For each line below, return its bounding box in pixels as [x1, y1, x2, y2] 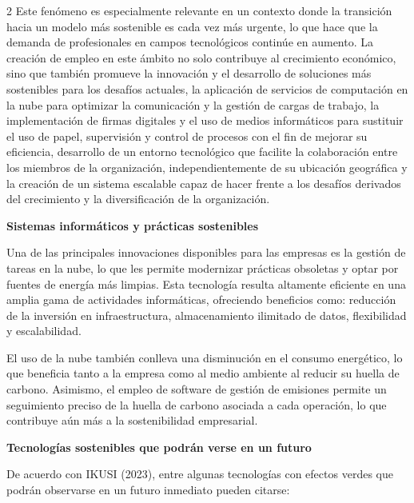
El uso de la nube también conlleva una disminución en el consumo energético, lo [6, 349, 403, 365]
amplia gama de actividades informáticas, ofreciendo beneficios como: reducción [6, 291, 396, 308]
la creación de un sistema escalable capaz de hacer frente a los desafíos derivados [6, 174, 401, 191]
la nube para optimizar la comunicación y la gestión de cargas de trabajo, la [6, 96, 380, 113]
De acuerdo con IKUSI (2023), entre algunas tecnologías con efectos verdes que [6, 465, 393, 482]
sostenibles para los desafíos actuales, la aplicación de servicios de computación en [6, 80, 408, 97]
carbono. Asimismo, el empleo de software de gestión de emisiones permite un [6, 381, 387, 397]
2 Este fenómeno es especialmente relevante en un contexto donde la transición [6, 2, 392, 18]
